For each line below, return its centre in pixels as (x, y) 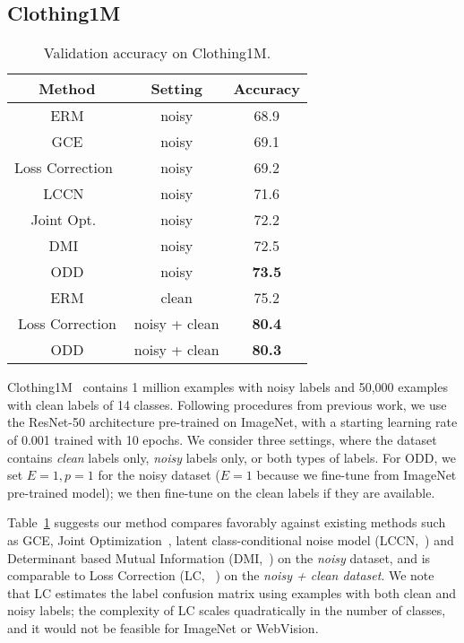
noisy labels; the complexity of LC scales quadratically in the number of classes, (227, 610)
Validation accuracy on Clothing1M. (157, 53)
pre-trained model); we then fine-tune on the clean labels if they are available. (221, 492)
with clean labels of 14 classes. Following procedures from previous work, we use (227, 404)
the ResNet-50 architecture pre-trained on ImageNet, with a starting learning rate (232, 422)
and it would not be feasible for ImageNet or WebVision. (163, 627)
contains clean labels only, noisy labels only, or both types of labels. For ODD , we (232, 457)
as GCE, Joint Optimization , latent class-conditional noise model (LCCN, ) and (231, 539)
